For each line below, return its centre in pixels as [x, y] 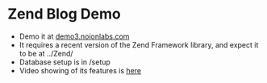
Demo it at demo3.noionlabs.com [74, 36]
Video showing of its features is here [80, 70]
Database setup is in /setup [65, 62]
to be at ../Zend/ [46, 53]
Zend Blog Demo [65, 14]
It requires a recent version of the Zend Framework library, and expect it [139, 44]
